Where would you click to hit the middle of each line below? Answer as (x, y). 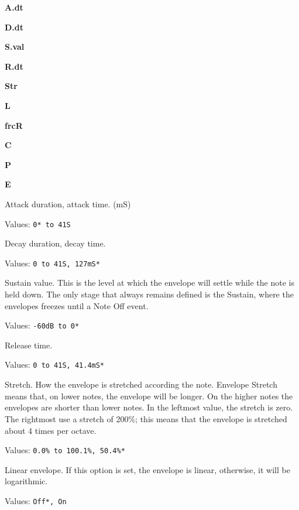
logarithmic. (26, 481)
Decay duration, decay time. (55, 243)
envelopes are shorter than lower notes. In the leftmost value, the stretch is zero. (149, 407)
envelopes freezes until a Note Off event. (77, 305)
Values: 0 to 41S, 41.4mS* (55, 364)
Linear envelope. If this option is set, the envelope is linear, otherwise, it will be (147, 469)
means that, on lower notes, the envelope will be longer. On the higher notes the (149, 396)
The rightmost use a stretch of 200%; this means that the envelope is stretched (146, 418)
